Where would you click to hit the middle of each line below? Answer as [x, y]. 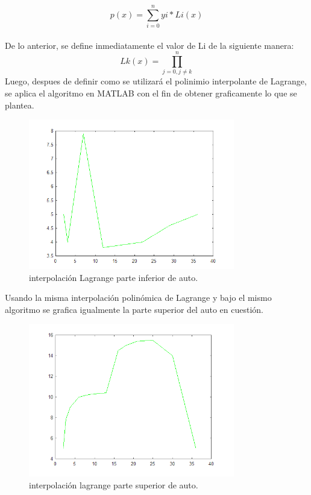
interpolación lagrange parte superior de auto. [114, 484]
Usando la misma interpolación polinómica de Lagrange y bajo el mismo [138, 298]
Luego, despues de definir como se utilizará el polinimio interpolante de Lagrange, [156, 81]
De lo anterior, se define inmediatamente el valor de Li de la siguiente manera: [149, 45]
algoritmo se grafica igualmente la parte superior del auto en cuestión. [134, 309]
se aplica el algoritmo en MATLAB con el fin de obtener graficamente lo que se [151, 93]
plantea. [20, 105]
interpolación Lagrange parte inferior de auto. [114, 277]
